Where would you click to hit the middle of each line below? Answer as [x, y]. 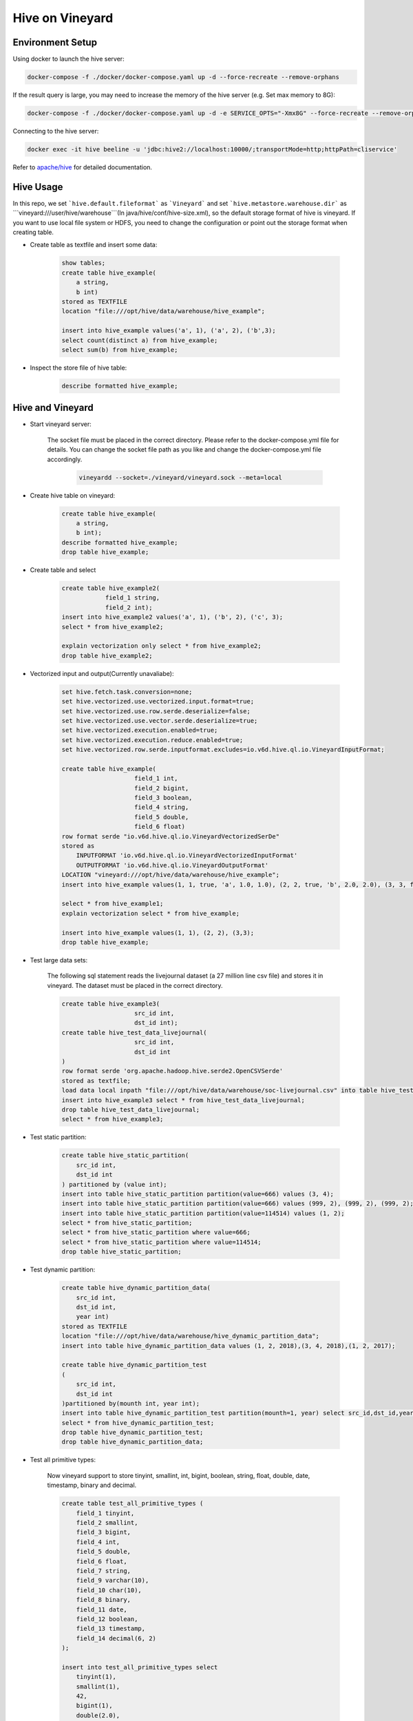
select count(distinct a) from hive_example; [140, 340]
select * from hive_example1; [113, 904]
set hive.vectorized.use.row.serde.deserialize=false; [156, 711]
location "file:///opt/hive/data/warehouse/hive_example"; [163, 311]
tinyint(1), [96, 1677]
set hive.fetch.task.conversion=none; [127, 691]
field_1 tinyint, [105, 1513]
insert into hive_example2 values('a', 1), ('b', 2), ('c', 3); [172, 617]
